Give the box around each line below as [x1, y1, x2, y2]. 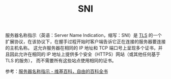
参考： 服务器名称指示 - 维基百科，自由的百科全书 [5, 68, 108, 74]
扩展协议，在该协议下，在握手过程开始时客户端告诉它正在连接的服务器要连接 [5, 38, 166, 45]
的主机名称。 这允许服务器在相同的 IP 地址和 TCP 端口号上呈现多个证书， [5, 45, 159, 51]
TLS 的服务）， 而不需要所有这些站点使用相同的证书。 [5, 58, 117, 64]
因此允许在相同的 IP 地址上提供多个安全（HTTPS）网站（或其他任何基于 [9, 51, 160, 57]
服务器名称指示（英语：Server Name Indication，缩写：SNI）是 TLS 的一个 [5, 32, 162, 38]
